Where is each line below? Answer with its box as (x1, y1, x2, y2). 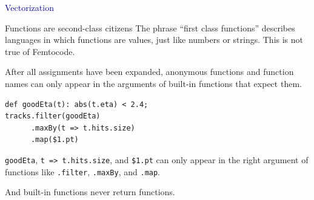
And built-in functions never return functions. (5, 185, 175, 198)
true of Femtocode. (5, 45, 75, 57)
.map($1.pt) (30, 135, 79, 144)
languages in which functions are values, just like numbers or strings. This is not (5, 33, 304, 46)
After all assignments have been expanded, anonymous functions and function (5, 65, 294, 78)
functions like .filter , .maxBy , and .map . (5, 165, 161, 178)
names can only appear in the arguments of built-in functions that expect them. (5, 77, 302, 89)
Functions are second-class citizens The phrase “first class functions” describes (5, 21, 295, 34)
